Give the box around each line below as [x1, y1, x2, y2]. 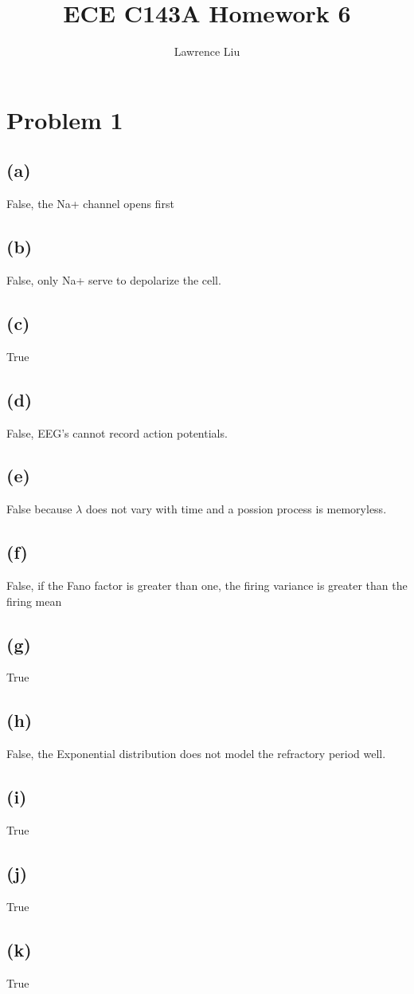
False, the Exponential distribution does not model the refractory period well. [6, 745, 386, 762]
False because [6, 501, 72, 517]
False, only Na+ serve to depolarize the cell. [6, 271, 221, 288]
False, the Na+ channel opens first [6, 195, 174, 212]
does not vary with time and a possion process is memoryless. [85, 501, 387, 517]
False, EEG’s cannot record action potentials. [6, 424, 228, 441]
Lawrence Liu [174, 43, 240, 60]
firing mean [6, 592, 62, 609]
